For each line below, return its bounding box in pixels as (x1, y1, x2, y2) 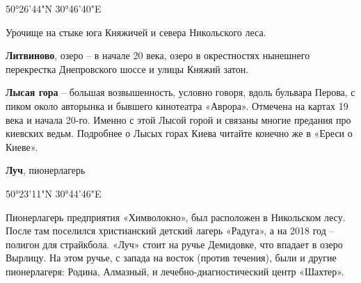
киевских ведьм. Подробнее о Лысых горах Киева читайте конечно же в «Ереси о (6, 126, 353, 140)
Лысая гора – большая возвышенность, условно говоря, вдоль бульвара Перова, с (6, 85, 355, 99)
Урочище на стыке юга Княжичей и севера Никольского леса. (6, 24, 266, 39)
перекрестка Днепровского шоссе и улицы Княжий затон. (6, 61, 249, 76)
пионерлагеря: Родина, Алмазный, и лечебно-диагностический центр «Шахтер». (6, 264, 344, 278)
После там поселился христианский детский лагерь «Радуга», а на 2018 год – (6, 223, 335, 238)
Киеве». (6, 139, 38, 154)
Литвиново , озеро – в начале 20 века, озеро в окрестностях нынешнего (6, 48, 310, 63)
